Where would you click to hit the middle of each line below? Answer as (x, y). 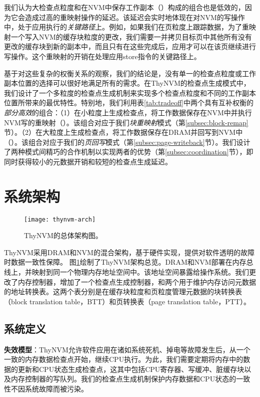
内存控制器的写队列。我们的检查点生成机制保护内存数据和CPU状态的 (123, 379)
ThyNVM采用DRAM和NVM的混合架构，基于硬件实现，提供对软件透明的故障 (129, 252)
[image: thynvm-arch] (60, 219)
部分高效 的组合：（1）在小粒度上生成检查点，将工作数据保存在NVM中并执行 (128, 112)
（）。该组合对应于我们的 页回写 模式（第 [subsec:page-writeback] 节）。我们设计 (127, 142)
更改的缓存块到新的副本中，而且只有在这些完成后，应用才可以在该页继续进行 (130, 46)
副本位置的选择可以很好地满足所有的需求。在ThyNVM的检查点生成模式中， (127, 83)
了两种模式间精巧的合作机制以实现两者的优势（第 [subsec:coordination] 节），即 (129, 152)
